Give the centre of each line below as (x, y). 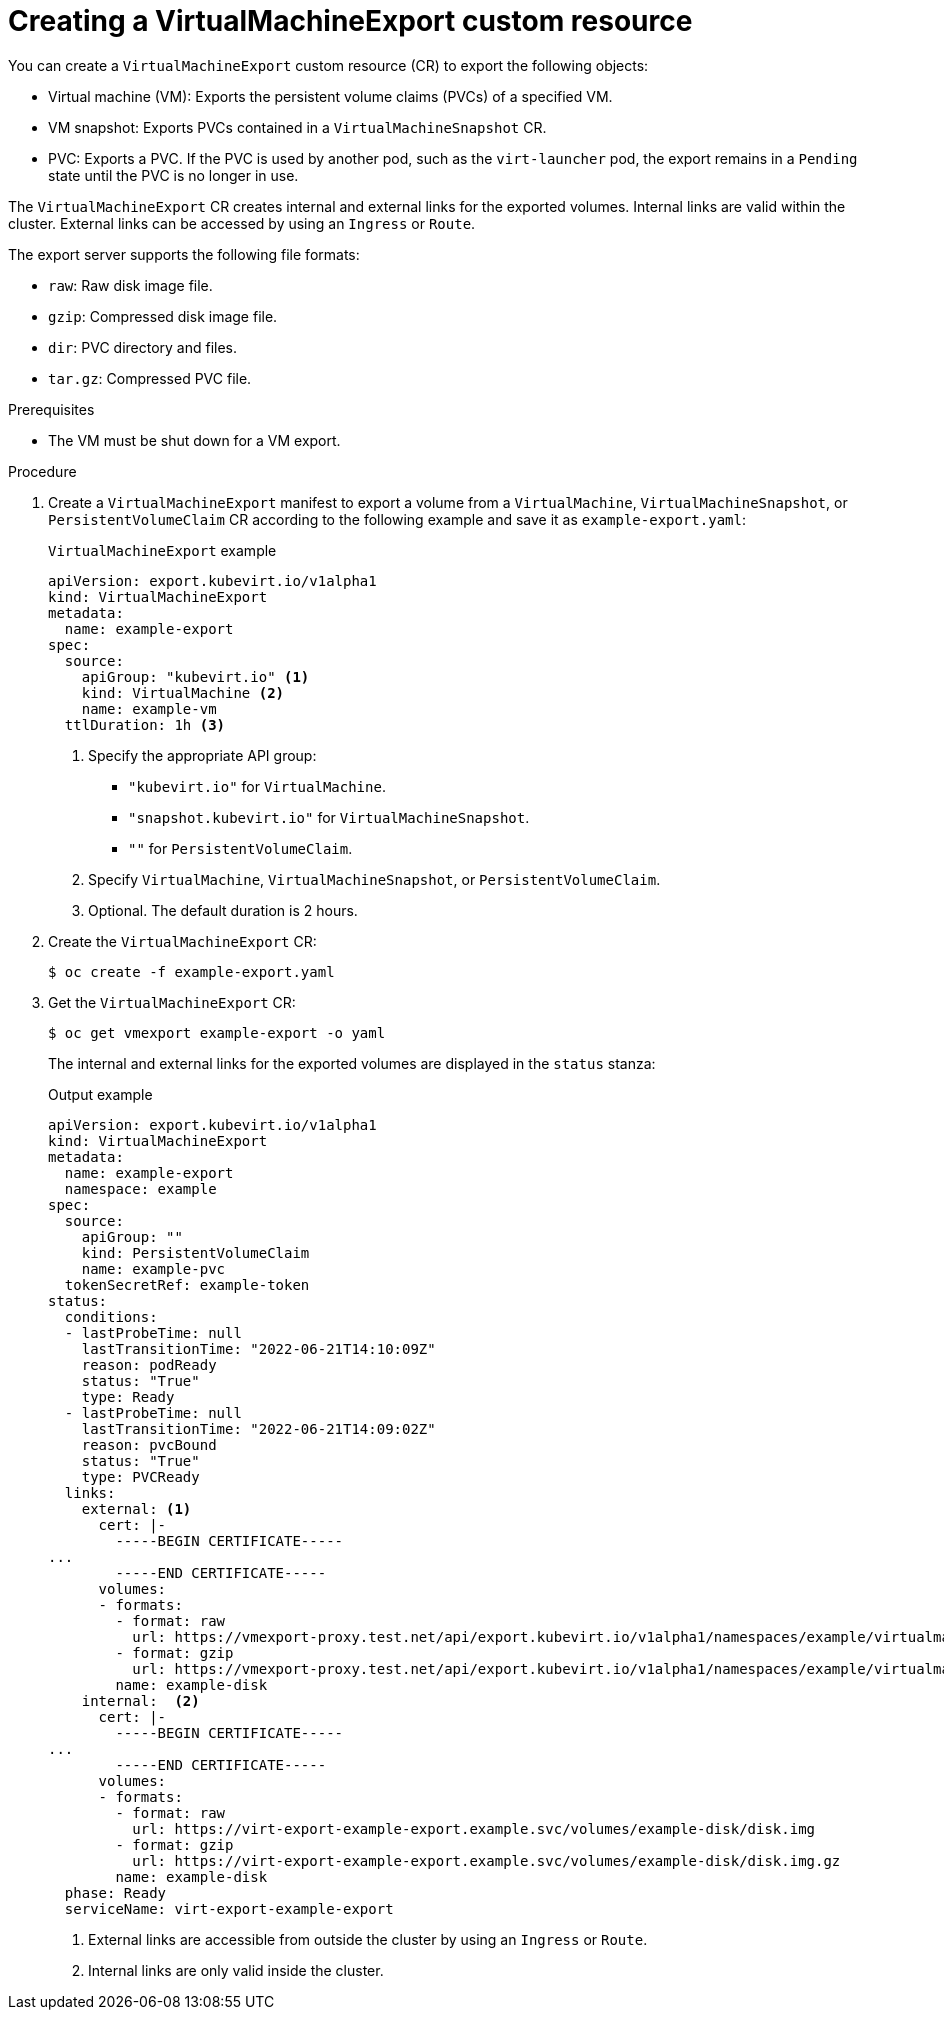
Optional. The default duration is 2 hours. (223, 910)
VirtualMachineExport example (162, 550)
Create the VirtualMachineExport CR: (182, 941)
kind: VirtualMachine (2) (183, 692)
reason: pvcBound (149, 1444)
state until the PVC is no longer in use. (173, 175)
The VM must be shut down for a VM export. (194, 440)
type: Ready (128, 1396)
